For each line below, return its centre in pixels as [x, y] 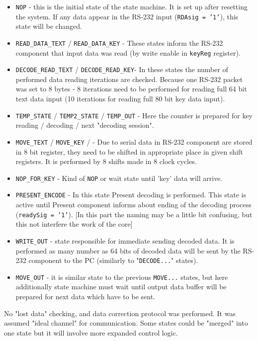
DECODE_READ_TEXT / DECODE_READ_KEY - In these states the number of [122, 69]
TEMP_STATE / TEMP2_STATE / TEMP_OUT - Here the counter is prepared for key [134, 115]
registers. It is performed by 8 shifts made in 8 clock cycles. [106, 161]
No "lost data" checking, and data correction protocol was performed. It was [120, 313]
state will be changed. [49, 26]
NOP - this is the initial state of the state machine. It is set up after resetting [131, 6]
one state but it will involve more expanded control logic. [91, 332]
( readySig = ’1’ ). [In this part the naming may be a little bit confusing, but [134, 214]
